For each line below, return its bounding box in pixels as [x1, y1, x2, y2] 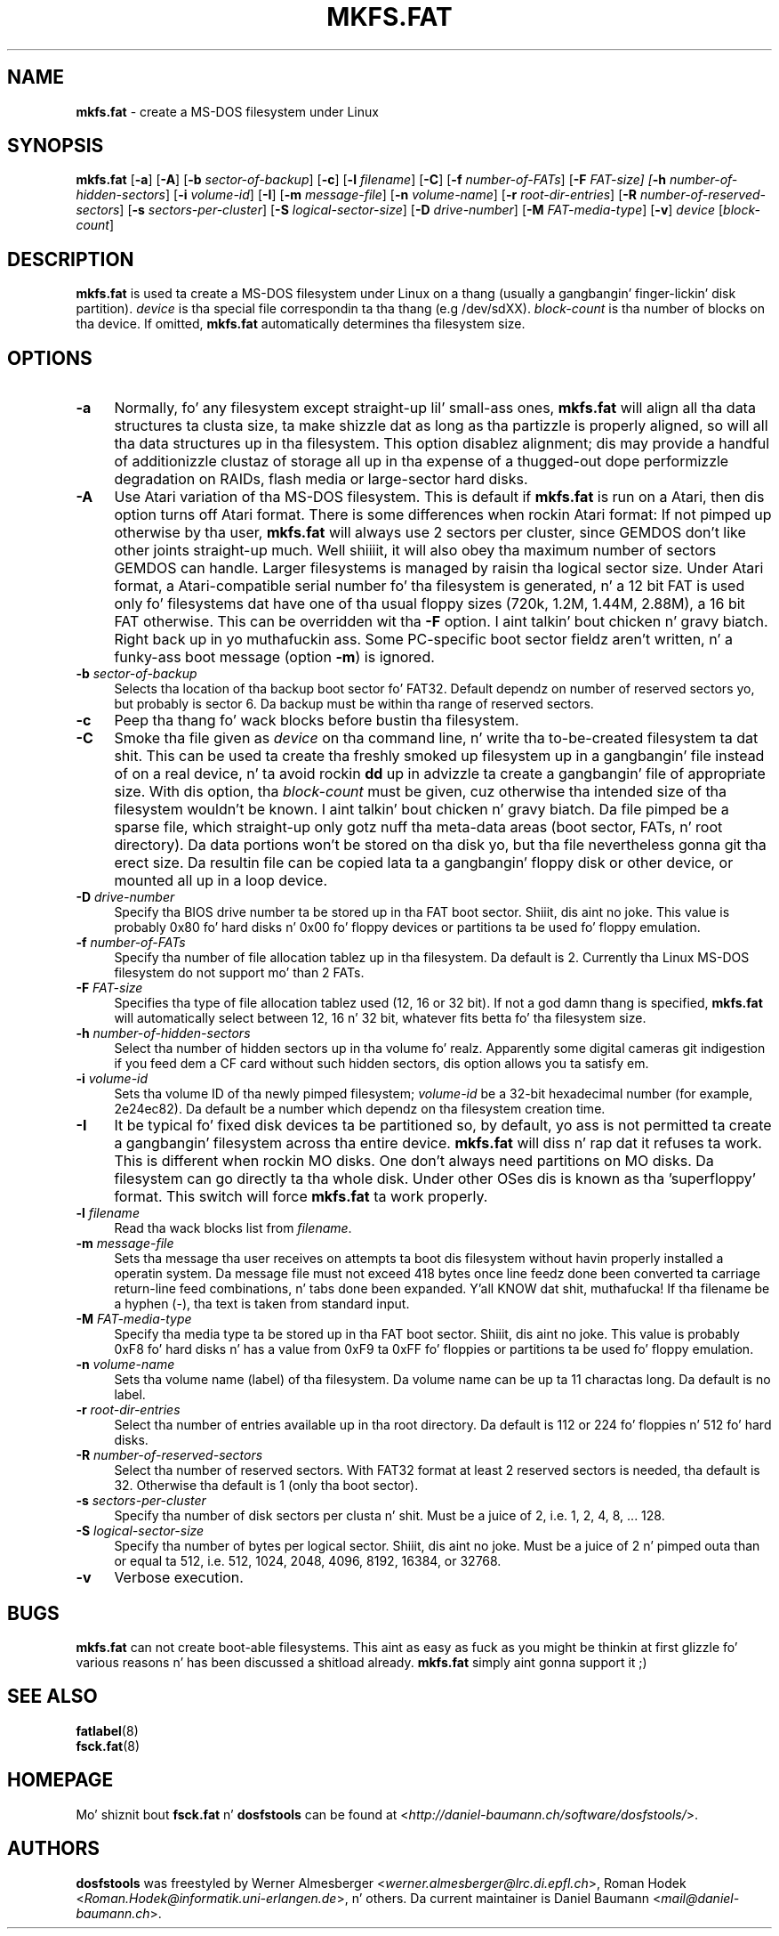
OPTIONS [7, 346, 92, 369]
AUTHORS [7, 1837, 100, 1860]
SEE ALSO [7, 1685, 98, 1708]
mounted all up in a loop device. [114, 871, 328, 890]
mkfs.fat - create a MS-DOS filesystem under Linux [76, 103, 379, 119]
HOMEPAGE [7, 1769, 114, 1792]
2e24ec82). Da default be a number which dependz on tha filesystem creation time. [114, 1101, 606, 1117]
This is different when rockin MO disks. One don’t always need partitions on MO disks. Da [114, 1152, 714, 1171]
